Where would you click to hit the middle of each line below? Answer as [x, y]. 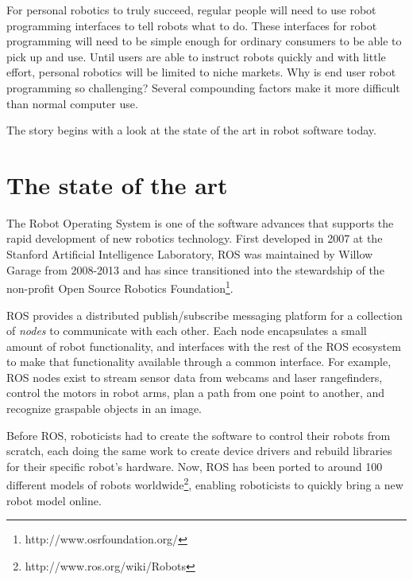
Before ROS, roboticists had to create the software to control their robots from [199, 435]
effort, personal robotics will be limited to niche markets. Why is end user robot [201, 72]
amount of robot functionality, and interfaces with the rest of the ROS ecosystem [204, 346]
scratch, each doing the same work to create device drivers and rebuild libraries [199, 451]
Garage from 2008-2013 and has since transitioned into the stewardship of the [195, 269]
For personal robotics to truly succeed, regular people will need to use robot [191, 10]
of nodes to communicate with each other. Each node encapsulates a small [187, 331]
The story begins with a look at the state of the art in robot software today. [191, 130]
